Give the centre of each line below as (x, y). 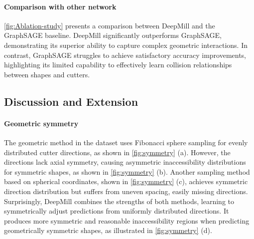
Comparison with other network (60, 6)
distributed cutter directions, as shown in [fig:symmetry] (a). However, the (117, 152)
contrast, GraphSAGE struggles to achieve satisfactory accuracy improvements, (125, 55)
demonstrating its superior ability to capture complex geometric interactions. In (126, 45)
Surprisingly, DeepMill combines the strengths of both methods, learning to (119, 201)
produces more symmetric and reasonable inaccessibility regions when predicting (127, 220)
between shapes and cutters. (47, 74)
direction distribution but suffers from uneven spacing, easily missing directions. (126, 191)
